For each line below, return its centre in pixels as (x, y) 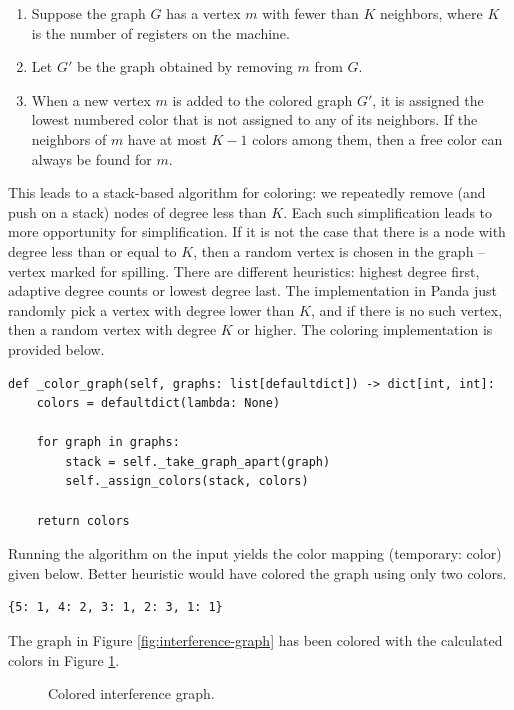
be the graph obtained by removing (184, 66)
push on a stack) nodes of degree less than (137, 211)
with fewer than (310, 13)
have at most (167, 138)
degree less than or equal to (92, 250)
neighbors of (69, 138)
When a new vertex (91, 99)
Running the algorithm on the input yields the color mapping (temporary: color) (255, 553)
